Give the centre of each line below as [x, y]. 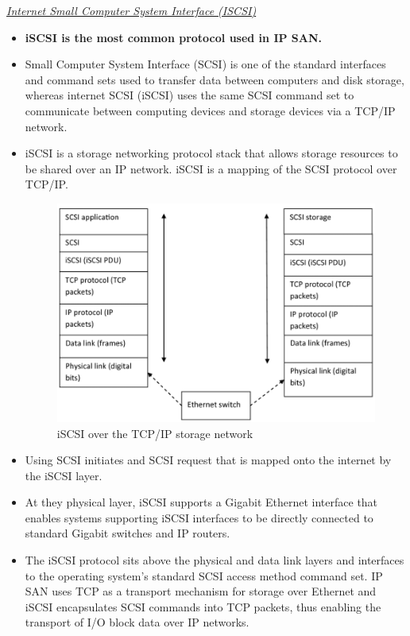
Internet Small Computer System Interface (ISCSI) [132, 10]
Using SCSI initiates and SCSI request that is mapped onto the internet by [208, 460]
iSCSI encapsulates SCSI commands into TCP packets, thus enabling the [203, 606]
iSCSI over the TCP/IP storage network [155, 433]
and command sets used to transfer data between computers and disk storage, [215, 79]
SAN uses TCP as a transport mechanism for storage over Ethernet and [201, 591]
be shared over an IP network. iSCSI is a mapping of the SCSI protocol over [211, 168]
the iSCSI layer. [64, 475]
